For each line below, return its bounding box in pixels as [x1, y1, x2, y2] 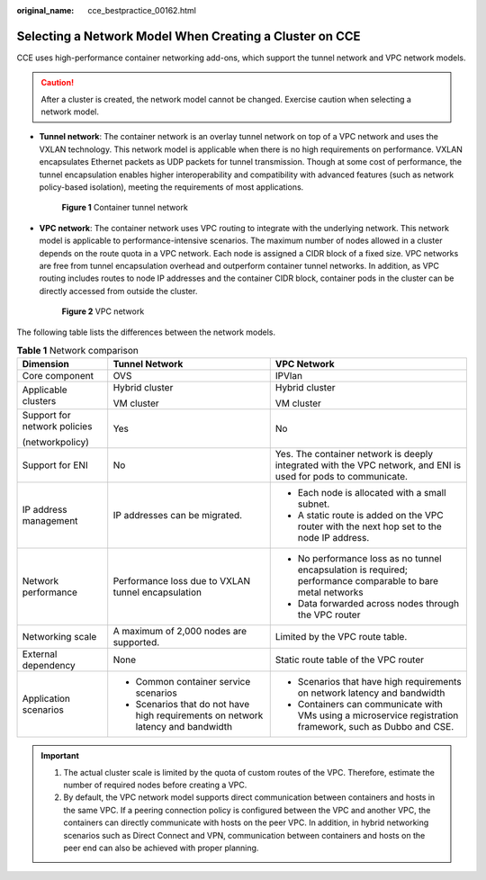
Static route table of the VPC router [274, 653, 425, 666]
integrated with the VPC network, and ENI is [274, 459, 462, 471]
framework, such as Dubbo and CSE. [297, 721, 454, 733]
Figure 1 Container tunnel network [61, 202, 188, 213]
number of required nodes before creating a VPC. [63, 779, 247, 791]
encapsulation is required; [297, 563, 409, 576]
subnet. [297, 498, 330, 510]
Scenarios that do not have [135, 698, 250, 711]
